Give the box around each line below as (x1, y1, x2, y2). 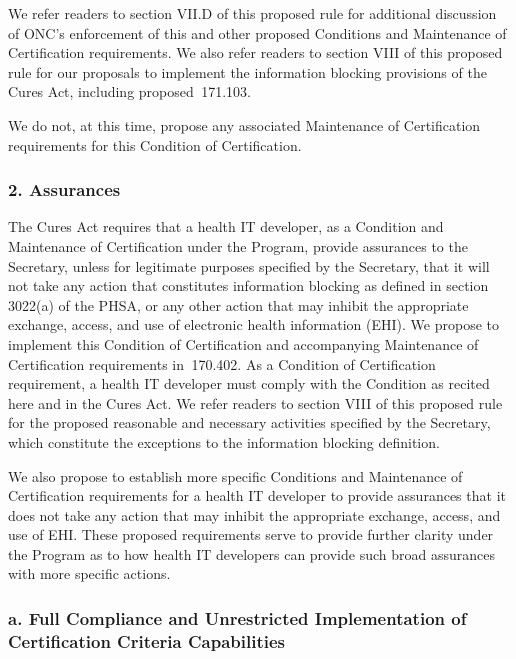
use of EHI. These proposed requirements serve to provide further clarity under (8, 524, 494, 545)
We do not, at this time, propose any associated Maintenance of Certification (8, 114, 481, 135)
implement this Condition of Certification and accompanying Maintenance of (8, 333, 479, 354)
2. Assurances (8, 177, 121, 202)
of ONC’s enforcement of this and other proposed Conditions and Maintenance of (8, 22, 507, 43)
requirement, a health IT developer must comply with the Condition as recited (8, 373, 490, 394)
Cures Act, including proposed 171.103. (8, 81, 251, 102)
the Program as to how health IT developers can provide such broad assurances (8, 543, 495, 564)
